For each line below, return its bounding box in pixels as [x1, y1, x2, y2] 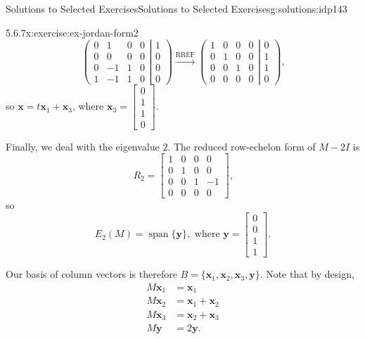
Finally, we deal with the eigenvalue [6, 139, 160, 153]
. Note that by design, [260, 267, 354, 281]
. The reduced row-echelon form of [167, 139, 316, 153]
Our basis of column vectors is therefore [6, 267, 177, 281]
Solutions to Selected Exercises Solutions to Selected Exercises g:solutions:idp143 [6, 1, 347, 15]
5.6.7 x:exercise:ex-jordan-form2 [6, 25, 139, 39]
